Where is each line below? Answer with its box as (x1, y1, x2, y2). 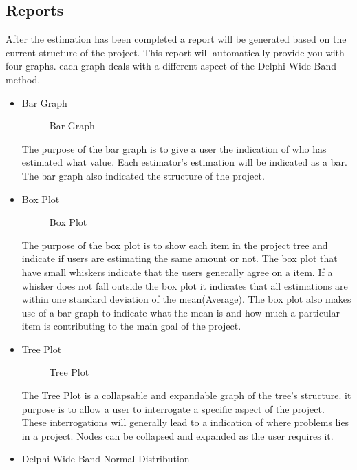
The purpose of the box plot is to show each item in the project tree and (21, 237, 328, 252)
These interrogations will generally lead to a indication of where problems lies (21, 415, 349, 429)
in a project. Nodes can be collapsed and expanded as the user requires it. (21, 428, 334, 442)
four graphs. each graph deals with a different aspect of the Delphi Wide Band (6, 58, 337, 73)
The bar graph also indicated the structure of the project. (21, 168, 265, 182)
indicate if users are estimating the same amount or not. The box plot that (21, 251, 338, 266)
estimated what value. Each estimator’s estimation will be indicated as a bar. (21, 155, 347, 169)
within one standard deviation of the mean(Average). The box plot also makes (21, 292, 351, 306)
